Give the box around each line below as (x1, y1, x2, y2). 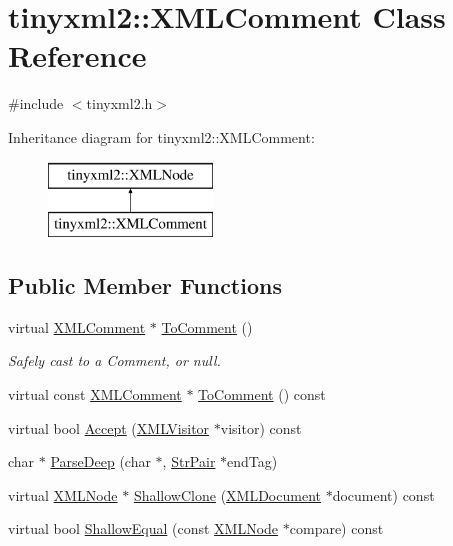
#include (8, 93, 64, 114)
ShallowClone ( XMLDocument (133, 484, 321, 505)
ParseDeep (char (50, 451, 151, 472)
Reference (8, 35, 147, 76)
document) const (332, 484, 435, 505)
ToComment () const (198, 384, 326, 405)
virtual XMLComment (8, 316, 146, 337)
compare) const (289, 518, 384, 539)
